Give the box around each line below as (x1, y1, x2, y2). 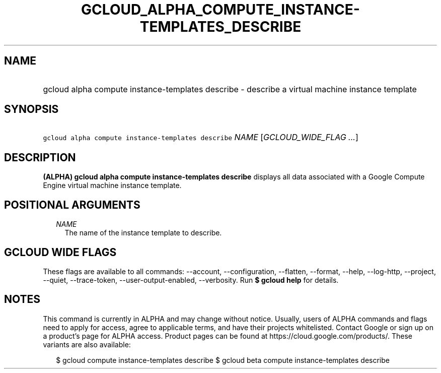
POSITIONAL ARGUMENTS (4, 198, 140, 211)
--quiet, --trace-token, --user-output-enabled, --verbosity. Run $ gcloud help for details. (43, 275, 339, 284)
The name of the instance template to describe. (64, 228, 222, 237)
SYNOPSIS (4, 103, 59, 116)
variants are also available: (43, 340, 131, 349)
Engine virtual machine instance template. (43, 181, 182, 190)
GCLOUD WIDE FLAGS (4, 245, 117, 259)
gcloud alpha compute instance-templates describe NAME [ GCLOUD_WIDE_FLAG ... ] (43, 132, 358, 143)
